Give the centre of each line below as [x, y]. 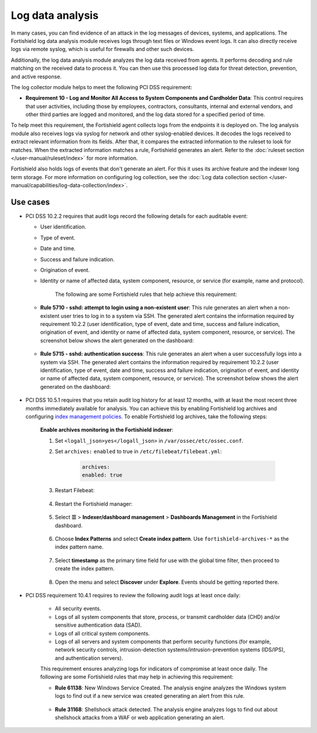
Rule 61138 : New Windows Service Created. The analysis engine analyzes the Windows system [171, 688]
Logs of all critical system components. [102, 633]
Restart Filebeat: [75, 490]
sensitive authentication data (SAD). [98, 625]
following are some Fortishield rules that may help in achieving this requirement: [137, 677]
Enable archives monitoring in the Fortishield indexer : [107, 430]
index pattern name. [79, 547]
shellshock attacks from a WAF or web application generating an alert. [140, 718]
